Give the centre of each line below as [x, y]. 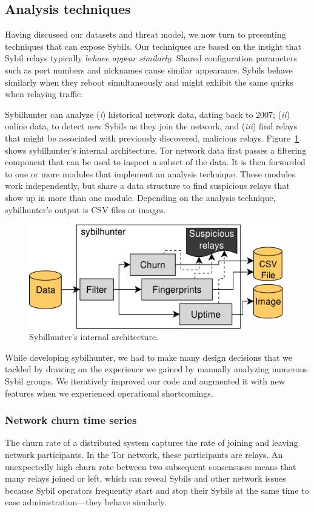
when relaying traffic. [44, 94]
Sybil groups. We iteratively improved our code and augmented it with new [145, 381]
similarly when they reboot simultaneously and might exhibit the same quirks [149, 82]
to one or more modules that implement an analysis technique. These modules [150, 173]
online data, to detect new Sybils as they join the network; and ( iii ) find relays [151, 126]
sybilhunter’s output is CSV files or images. [85, 209]
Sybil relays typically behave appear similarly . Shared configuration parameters [151, 58]
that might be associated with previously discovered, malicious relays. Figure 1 [152, 138]
